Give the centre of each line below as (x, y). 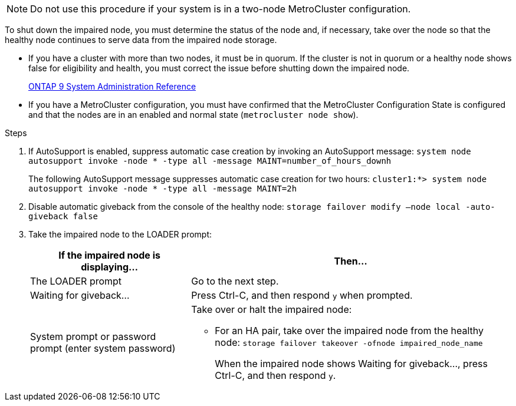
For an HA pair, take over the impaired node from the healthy (349, 331)
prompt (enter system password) (103, 348)
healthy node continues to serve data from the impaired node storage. (141, 40)
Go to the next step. (235, 281)
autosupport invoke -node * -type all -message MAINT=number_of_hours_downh (210, 161)
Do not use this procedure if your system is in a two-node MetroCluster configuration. (221, 9)
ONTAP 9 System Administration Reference (112, 86)
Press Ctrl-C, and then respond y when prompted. (302, 295)
